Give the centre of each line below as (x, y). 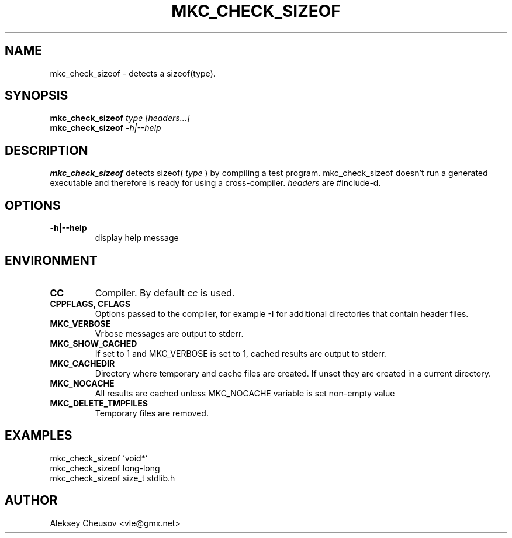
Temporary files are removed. (152, 413)
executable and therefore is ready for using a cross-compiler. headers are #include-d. (215, 183)
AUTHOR (31, 501)
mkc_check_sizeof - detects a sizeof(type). (133, 73)
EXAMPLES (39, 436)
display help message (137, 238)
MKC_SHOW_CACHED (94, 343)
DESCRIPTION (46, 150)
